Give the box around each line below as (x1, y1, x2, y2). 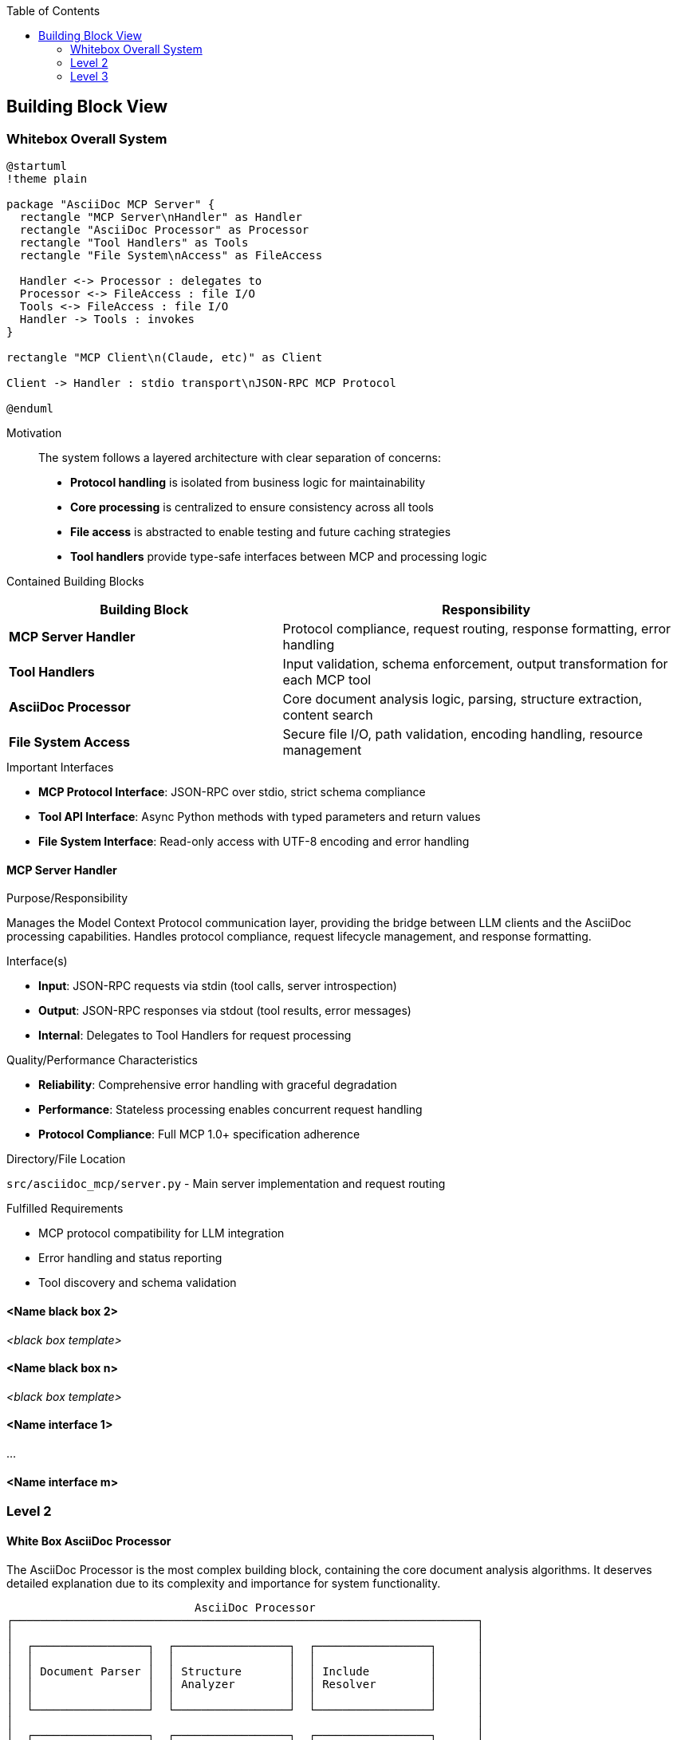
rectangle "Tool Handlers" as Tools (19, 236, 249, 250)
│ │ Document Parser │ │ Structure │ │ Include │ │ (6, 1664, 484, 1678)
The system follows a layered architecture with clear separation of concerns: (38, 451, 441, 465)
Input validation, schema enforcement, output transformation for (282, 656, 668, 673)
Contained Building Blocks (6, 574, 144, 589)
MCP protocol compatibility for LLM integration (38, 1226, 285, 1241)
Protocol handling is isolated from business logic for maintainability (70, 475, 426, 490)
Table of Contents (6, 4, 100, 18)
